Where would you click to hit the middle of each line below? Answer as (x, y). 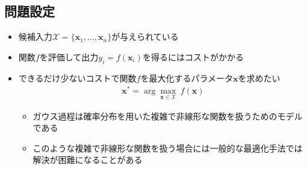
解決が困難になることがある (88, 160)
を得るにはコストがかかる (193, 56)
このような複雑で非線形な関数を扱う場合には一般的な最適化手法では (168, 148)
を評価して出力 (69, 56)
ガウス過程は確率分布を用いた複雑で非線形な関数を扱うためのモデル (168, 116)
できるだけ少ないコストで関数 (77, 78)
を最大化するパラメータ (187, 78)
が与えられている (145, 37)
